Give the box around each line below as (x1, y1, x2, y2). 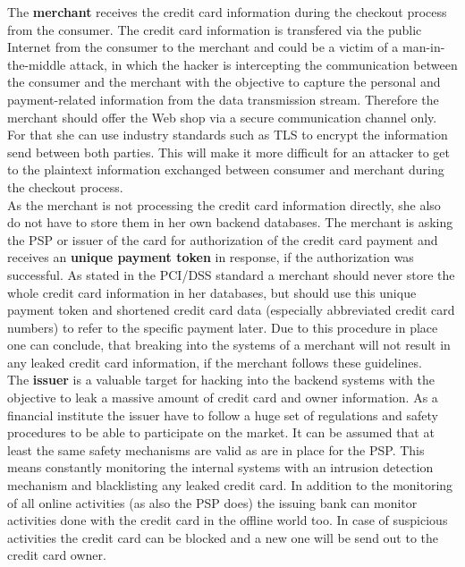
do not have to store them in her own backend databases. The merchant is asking (7, 213, 453, 232)
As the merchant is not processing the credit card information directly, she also (7, 195, 441, 214)
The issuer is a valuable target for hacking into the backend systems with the (7, 370, 435, 389)
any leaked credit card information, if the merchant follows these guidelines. (7, 352, 422, 371)
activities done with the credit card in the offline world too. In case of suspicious (7, 511, 448, 529)
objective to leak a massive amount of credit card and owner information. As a (7, 388, 438, 407)
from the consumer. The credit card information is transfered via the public (7, 20, 422, 38)
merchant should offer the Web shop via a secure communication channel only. (7, 107, 437, 126)
